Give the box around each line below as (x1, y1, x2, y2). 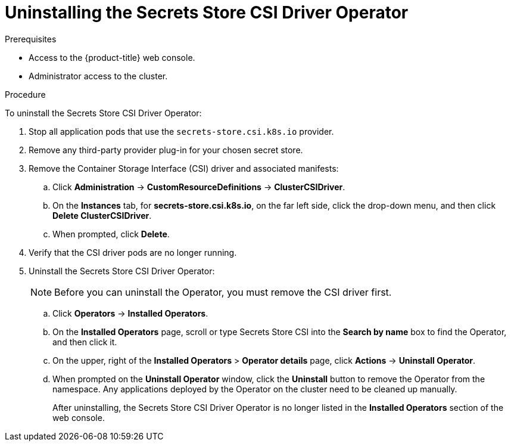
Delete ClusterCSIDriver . (52, 210, 152, 221)
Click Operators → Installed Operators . (52, 308, 208, 318)
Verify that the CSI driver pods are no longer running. (29, 247, 237, 258)
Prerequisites (5, 33, 57, 44)
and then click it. (52, 336, 117, 347)
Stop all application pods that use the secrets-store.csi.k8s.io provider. (29, 126, 334, 137)
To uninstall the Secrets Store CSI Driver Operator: (5, 107, 202, 118)
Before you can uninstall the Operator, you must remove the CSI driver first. (54, 286, 392, 298)
